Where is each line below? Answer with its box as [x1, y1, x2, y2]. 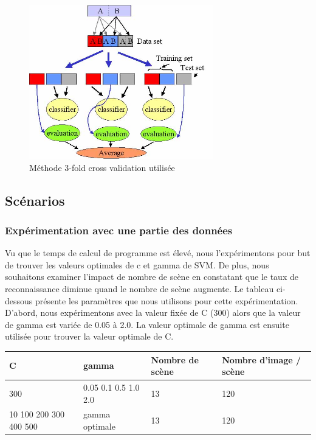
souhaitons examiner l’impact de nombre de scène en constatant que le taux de [5, 270, 298, 283]
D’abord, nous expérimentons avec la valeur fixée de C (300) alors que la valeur [5, 306, 301, 319]
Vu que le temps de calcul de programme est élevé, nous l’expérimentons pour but [5, 246, 311, 259]
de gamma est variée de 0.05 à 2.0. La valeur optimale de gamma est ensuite [5, 318, 289, 330]
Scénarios [5, 190, 65, 209]
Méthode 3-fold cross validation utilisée [29, 161, 175, 173]
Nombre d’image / [222, 353, 301, 366]
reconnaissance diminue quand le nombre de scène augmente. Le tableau [5, 282, 274, 295]
